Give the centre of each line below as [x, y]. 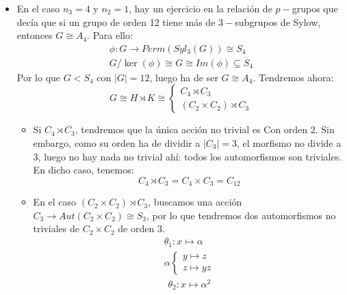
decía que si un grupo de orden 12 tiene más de [116, 22]
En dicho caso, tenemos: [83, 170]
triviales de [56, 228]
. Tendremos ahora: [293, 77]
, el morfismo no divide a [289, 143]
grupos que [315, 8]
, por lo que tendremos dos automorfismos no [241, 215]
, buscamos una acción [195, 202]
